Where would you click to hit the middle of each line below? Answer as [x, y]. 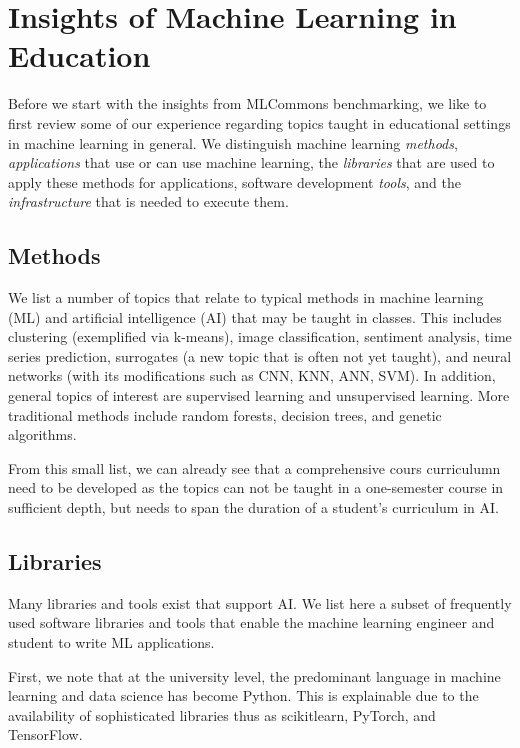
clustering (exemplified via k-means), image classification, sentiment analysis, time [260, 336]
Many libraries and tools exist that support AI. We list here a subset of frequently [260, 602]
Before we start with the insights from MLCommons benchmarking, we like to [247, 103]
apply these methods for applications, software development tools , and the [235, 181]
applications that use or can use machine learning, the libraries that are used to [251, 162]
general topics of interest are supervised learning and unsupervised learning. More [259, 395]
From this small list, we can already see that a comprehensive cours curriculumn [254, 467]
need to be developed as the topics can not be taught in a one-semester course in [256, 487]
